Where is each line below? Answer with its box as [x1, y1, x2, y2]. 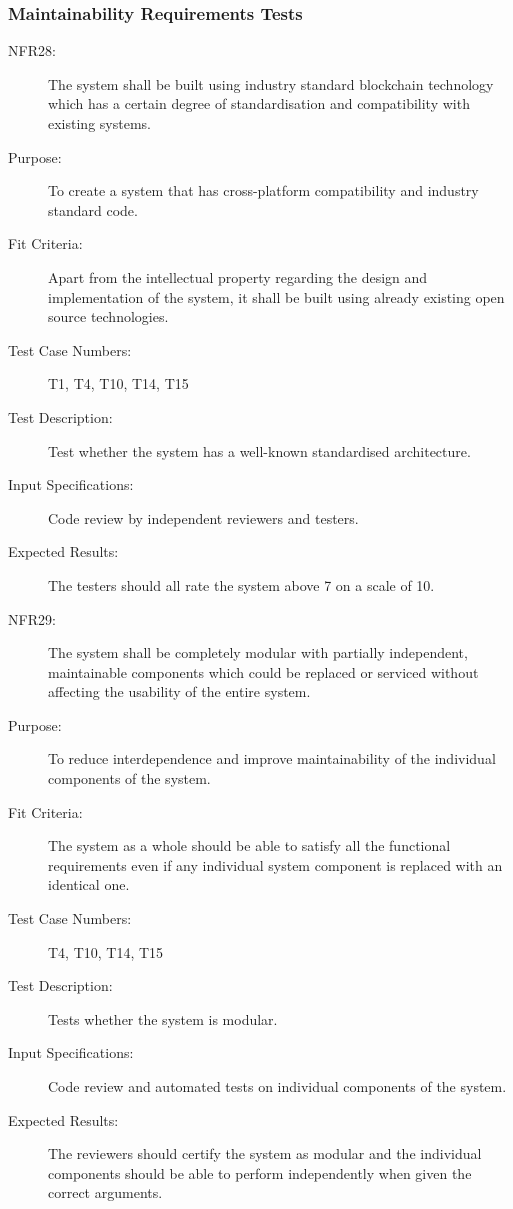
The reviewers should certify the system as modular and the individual [48, 1143, 482, 1164]
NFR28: [8, 40, 56, 61]
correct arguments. [48, 1182, 163, 1203]
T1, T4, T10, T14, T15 [48, 373, 189, 394]
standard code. [48, 199, 138, 220]
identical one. [48, 874, 130, 895]
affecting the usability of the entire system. [48, 681, 311, 702]
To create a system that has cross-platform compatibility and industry [48, 180, 479, 201]
